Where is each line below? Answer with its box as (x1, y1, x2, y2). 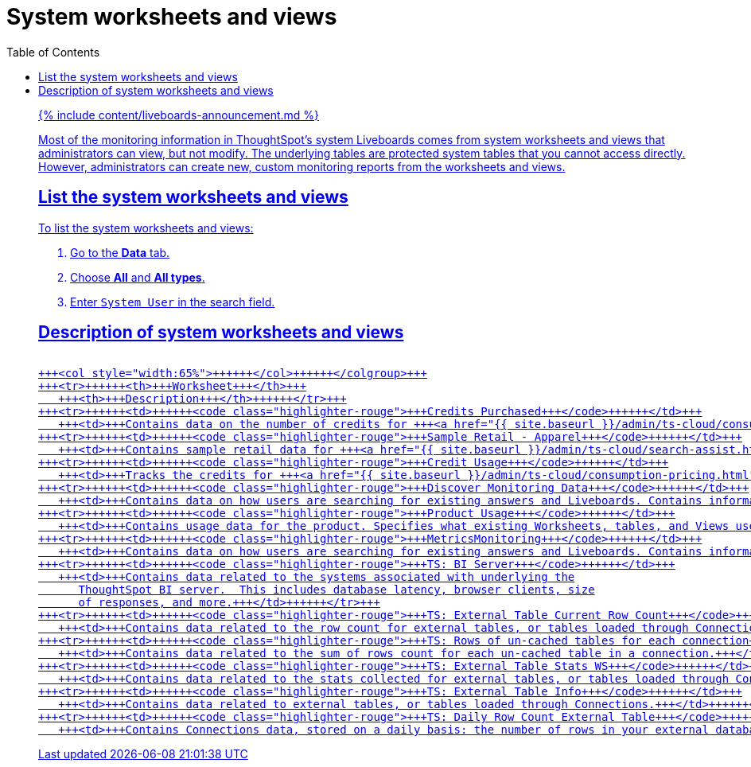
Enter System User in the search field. (70, 294, 275, 309)
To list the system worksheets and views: (38, 220, 254, 235)
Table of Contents (6, 45, 100, 59)
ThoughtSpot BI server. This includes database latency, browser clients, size (78, 583, 595, 597)
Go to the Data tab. (70, 245, 170, 259)
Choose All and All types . (70, 270, 205, 284)
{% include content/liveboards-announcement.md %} (38, 107, 320, 122)
